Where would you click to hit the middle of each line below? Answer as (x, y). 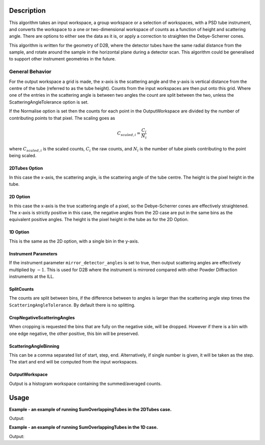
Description (27, 11)
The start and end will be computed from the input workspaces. (73, 362)
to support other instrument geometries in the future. (63, 59)
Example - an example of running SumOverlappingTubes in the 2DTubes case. (90, 409)
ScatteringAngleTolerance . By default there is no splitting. (72, 305)
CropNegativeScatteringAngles (42, 317)
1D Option (19, 232)
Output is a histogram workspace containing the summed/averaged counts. (85, 384)
